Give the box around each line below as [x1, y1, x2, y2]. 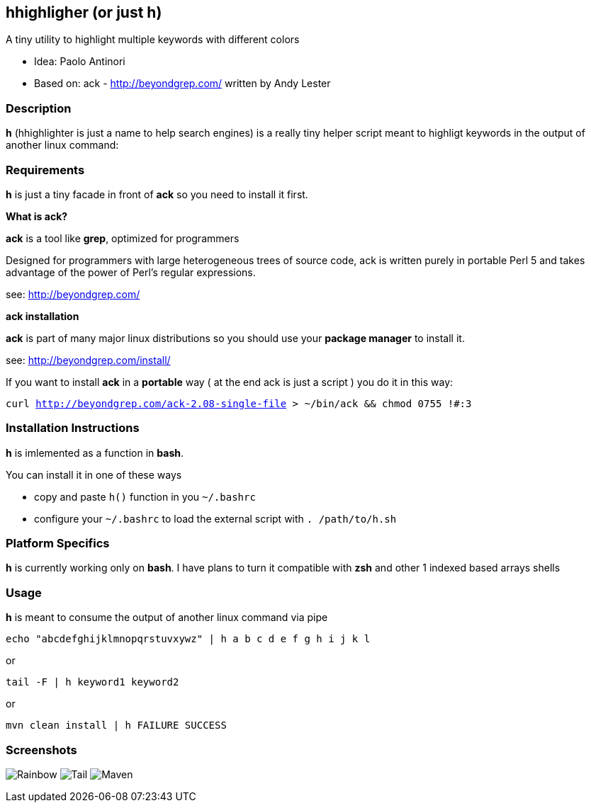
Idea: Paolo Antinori [34, 55, 125, 68]
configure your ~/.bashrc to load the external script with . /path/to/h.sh [34, 512, 397, 525]
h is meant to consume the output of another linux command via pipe [6, 611, 328, 624]
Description [6, 101, 72, 115]
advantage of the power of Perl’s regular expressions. [6, 266, 256, 278]
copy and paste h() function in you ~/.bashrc [34, 490, 256, 503]
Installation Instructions [6, 421, 140, 436]
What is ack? [6, 210, 68, 222]
